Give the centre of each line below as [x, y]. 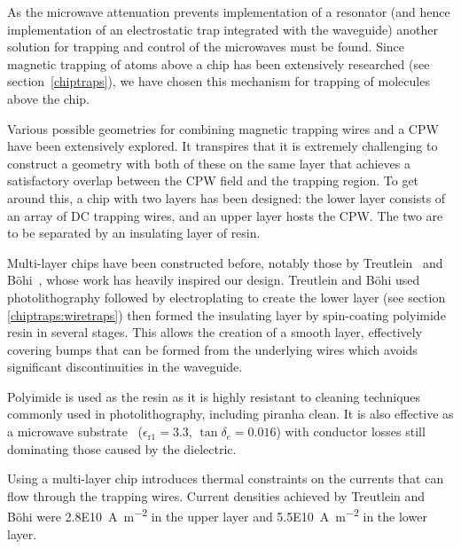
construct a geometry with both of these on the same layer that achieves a [209, 163]
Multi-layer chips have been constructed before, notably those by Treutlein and [225, 262]
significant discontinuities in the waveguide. [125, 367]
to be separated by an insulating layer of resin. [134, 233]
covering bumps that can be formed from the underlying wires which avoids [212, 349]
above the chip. [48, 98]
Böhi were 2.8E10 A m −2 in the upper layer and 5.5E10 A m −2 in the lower [217, 515]
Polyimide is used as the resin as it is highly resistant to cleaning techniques [214, 396]
